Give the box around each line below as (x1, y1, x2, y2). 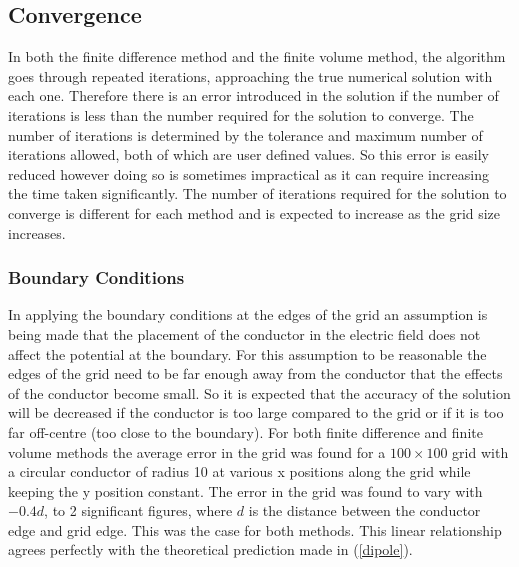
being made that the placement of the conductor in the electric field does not (8, 323, 481, 344)
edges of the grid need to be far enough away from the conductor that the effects (8, 363, 503, 384)
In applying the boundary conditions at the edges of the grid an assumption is (8, 304, 488, 325)
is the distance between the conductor (248, 500, 481, 521)
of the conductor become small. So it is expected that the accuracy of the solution (8, 382, 511, 403)
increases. (8, 222, 66, 243)
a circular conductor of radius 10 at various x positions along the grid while (8, 461, 471, 482)
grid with (452, 441, 509, 462)
